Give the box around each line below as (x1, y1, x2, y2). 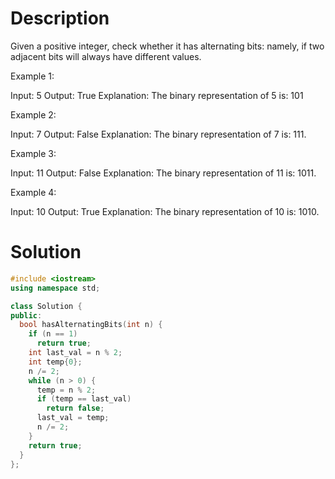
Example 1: (10, 70, 55, 82)
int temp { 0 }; (28, 357, 83, 367)
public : (10, 310, 43, 321)
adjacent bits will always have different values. (10, 50, 202, 62)
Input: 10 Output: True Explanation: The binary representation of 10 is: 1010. (10, 205, 320, 217)
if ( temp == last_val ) (36, 394, 132, 404)
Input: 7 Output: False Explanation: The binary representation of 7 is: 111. (10, 128, 307, 140)
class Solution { (10, 301, 83, 311)
